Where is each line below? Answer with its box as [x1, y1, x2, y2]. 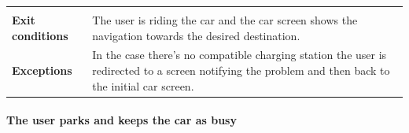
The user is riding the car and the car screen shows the [92, 12, 358, 28]
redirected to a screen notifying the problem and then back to [92, 62, 390, 79]
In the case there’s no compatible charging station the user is [92, 46, 387, 63]
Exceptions [12, 62, 72, 79]
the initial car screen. [92, 77, 194, 94]
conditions [12, 27, 68, 43]
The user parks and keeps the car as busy [6, 112, 237, 128]
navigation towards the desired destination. [92, 27, 300, 43]
